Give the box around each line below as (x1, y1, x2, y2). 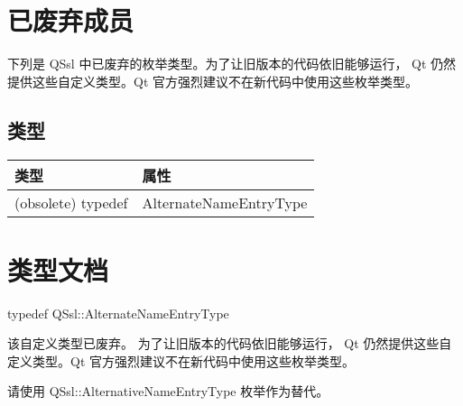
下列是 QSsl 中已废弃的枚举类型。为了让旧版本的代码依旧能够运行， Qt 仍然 (7, 54, 457, 73)
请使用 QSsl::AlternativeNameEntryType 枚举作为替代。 (7, 382, 329, 401)
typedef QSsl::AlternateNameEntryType (7, 303, 229, 322)
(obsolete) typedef (14, 191, 128, 213)
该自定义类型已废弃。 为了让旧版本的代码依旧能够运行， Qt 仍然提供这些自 (7, 334, 452, 353)
